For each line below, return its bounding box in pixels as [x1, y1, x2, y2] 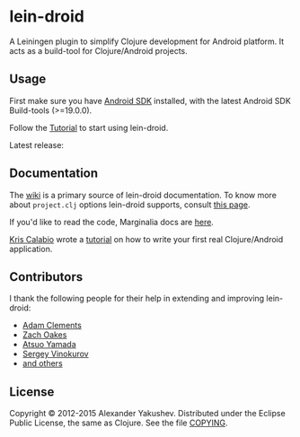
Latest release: [9, 139, 65, 150]
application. [9, 243, 53, 254]
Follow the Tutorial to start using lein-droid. [9, 122, 169, 133]
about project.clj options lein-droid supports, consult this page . [9, 199, 251, 210]
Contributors [9, 269, 84, 284]
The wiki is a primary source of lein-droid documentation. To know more [9, 189, 277, 200]
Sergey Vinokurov [22, 348, 89, 360]
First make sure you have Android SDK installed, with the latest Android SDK [9, 95, 292, 106]
